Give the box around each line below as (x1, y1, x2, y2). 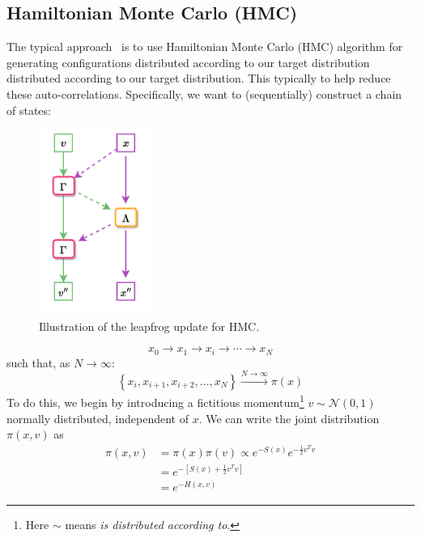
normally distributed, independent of (6, 409, 189, 426)
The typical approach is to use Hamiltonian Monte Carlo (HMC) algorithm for (6, 38, 403, 55)
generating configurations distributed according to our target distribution (6, 53, 370, 70)
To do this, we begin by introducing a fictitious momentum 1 (6, 392, 304, 411)
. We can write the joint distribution (198, 409, 380, 426)
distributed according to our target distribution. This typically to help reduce (6, 70, 391, 87)
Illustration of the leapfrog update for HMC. (39, 317, 260, 334)
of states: (6, 101, 51, 118)
